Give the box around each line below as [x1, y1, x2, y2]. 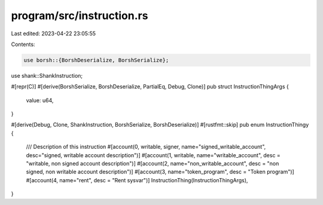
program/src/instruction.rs [11, 9, 148, 22]
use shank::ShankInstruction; [11, 72, 83, 79]
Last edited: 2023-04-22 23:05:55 [11, 30, 96, 37]
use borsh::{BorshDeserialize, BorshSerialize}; [23, 57, 169, 63]
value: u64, [26, 96, 54, 104]
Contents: [11, 41, 35, 48]
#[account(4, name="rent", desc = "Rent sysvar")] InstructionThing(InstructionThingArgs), [26, 176, 248, 183]
